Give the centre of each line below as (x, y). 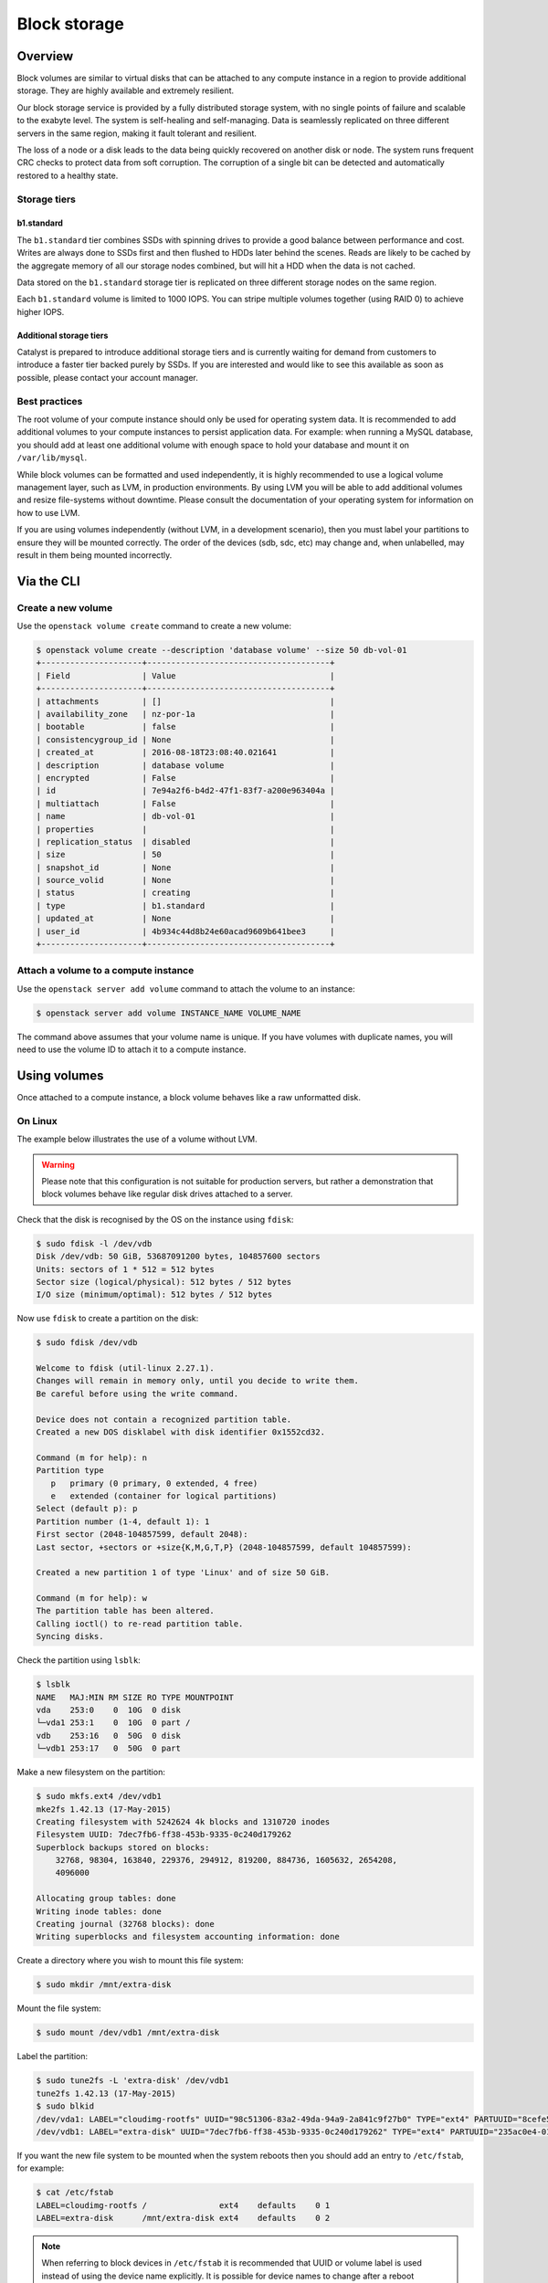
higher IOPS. (41, 311)
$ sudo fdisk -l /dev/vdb (94, 1243)
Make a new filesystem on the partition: (91, 1773)
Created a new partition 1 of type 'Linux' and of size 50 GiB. (183, 1573)
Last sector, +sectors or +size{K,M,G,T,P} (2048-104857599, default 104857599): (224, 1547)
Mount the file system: (59, 2008)
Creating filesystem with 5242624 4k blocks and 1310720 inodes (183, 1821)
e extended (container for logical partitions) (164, 1496)
